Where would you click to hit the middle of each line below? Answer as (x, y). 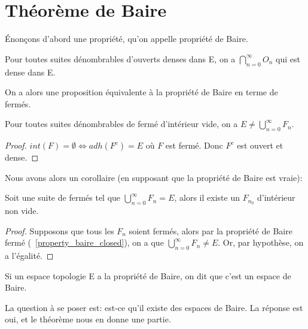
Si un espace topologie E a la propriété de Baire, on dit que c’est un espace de (148, 275)
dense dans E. (30, 72)
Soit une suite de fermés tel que (63, 197)
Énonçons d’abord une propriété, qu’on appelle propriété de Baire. (126, 39)
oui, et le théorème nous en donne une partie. (88, 319)
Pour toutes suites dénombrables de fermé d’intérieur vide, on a (121, 124)
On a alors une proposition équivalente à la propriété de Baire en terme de (141, 92)
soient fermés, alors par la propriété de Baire (211, 230)
